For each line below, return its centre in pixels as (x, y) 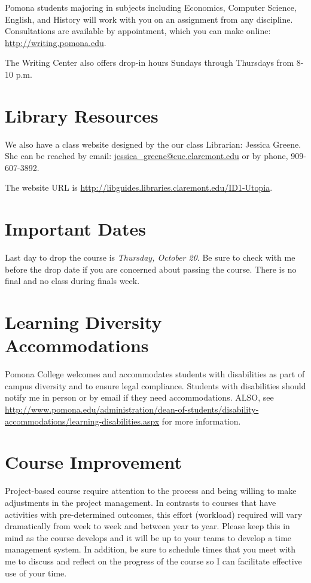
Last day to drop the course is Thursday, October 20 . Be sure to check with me (150, 257)
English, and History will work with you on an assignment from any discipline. (149, 19)
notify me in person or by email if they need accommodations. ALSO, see (139, 397)
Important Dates (75, 229)
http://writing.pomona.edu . (56, 42)
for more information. (201, 421)
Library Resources (82, 115)
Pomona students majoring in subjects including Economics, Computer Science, (151, 7)
